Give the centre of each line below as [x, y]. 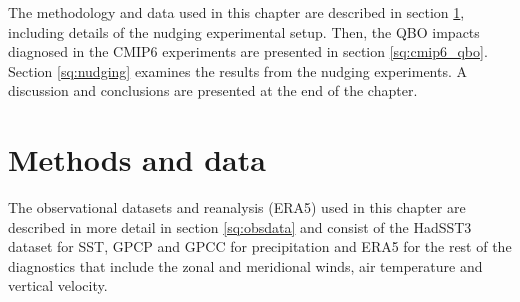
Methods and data [137, 159]
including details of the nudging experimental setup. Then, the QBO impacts [244, 31]
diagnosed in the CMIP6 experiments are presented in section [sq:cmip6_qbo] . [248, 51]
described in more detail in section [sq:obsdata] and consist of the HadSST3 [240, 226]
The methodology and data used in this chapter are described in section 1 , [236, 12]
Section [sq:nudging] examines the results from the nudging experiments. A [238, 70]
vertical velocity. [58, 285]
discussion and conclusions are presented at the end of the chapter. [213, 90]
